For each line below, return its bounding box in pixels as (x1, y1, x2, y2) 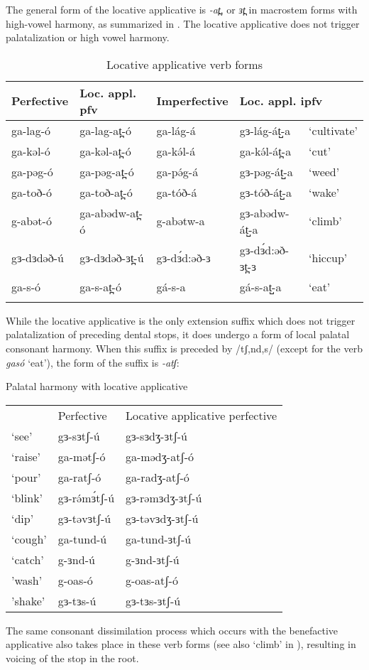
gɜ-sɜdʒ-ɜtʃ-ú (126, 427, 187, 444)
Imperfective (156, 92, 228, 109)
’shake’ (11, 592, 45, 609)
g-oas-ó (57, 571, 93, 588)
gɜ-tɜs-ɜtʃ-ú (126, 592, 181, 609)
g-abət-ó (11, 212, 52, 229)
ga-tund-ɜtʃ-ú (126, 530, 192, 547)
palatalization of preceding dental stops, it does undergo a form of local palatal (6, 327, 350, 342)
